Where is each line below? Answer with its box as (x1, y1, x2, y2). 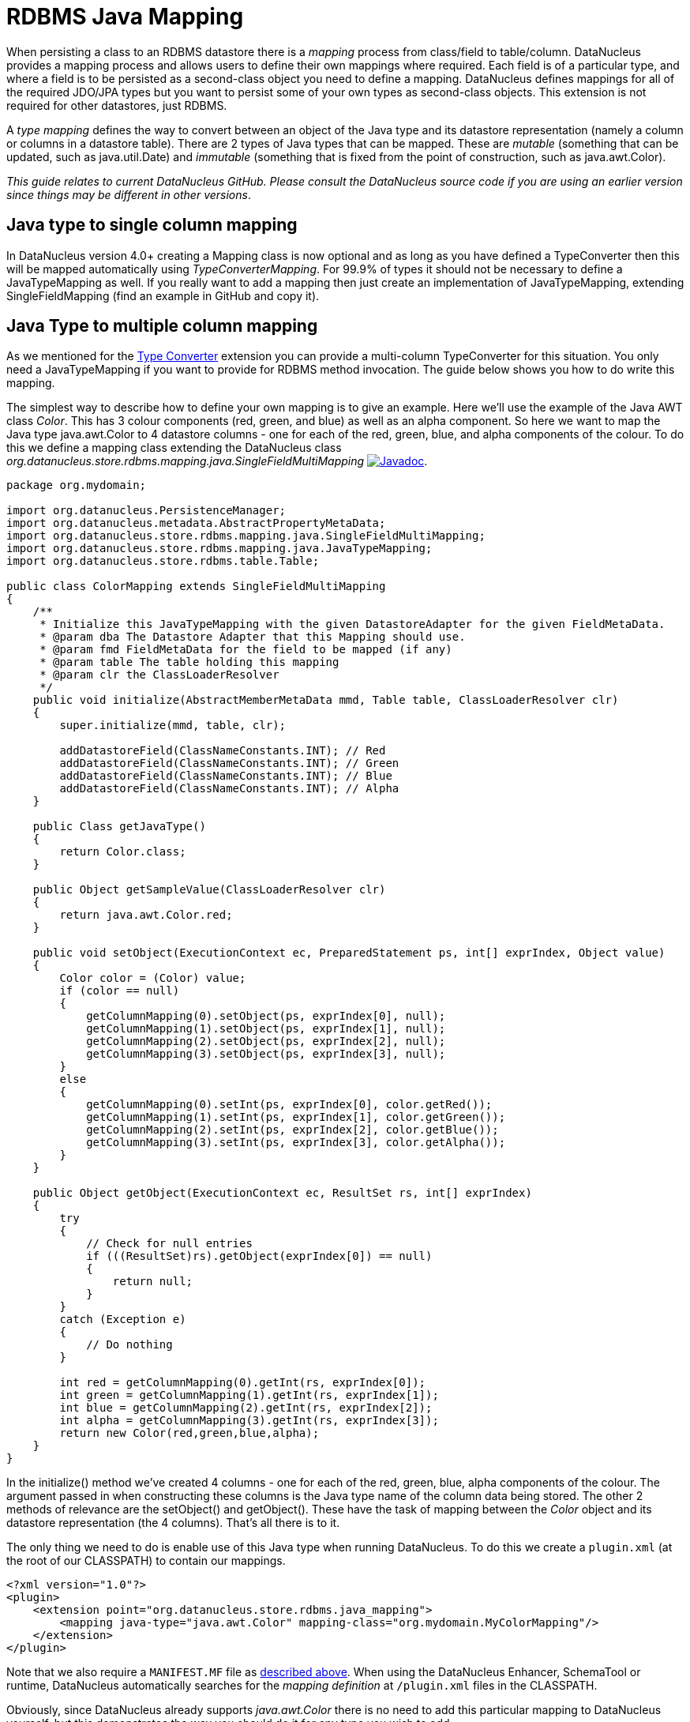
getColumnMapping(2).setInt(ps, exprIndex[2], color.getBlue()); (86, 1123, 499, 1137)
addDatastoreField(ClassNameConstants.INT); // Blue (59, 769, 392, 783)
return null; (112, 1275, 193, 1288)
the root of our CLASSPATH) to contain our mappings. (6, 1554, 286, 1568)
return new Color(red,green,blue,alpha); (59, 1427, 320, 1440)
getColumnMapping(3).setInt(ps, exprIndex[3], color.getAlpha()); (86, 1136, 506, 1149)
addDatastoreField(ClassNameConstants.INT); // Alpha (59, 782, 399, 795)
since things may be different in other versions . (6, 187, 251, 201)
